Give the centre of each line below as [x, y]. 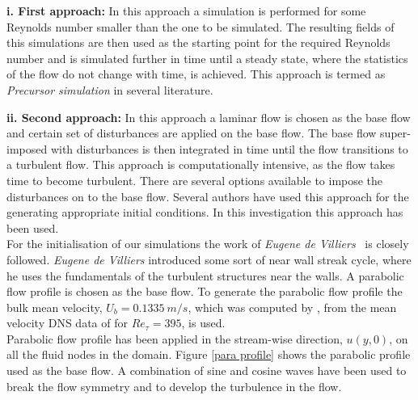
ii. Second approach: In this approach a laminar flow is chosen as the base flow [209, 117]
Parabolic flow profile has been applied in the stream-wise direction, [175, 338]
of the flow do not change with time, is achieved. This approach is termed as [196, 74]
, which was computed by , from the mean [292, 307]
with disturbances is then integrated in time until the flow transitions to [229, 148]
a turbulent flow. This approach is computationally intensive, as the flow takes [201, 164]
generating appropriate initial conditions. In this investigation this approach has [205, 212]
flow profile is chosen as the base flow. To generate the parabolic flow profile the [205, 291]
